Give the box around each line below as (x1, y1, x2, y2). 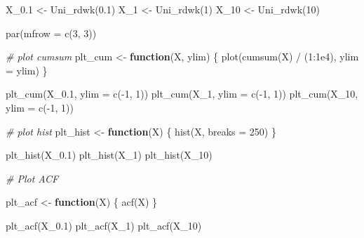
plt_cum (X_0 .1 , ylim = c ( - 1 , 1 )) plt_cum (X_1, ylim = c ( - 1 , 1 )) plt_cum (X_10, (6, 86, 358, 101)
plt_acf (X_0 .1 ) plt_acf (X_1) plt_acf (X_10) (6, 218, 202, 232)
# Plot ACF (6, 171, 59, 185)
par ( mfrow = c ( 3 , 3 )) (6, 25, 97, 40)
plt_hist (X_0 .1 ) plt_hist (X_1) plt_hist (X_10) (6, 147, 213, 162)
